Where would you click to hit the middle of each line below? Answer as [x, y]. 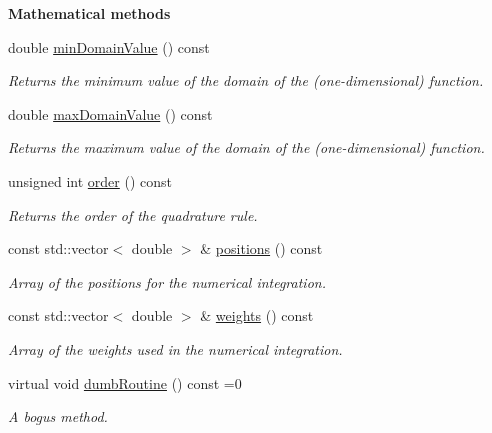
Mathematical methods [89, 13]
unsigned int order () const [90, 180]
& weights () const [257, 315]
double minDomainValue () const [109, 46]
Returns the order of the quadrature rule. [133, 214]
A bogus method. [58, 416]
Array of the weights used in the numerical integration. [175, 348]
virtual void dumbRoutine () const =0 [125, 382]
